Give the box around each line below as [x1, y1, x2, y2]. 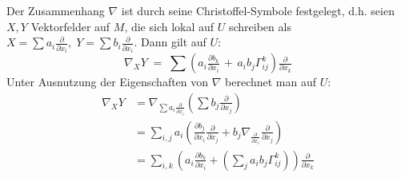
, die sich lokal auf [124, 18, 215, 34]
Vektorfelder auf [30, 18, 110, 34]
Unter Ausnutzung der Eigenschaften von [6, 73, 209, 90]
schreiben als [228, 18, 291, 34]
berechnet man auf [225, 73, 317, 90]
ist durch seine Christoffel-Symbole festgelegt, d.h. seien [121, 2, 395, 18]
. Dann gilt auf [134, 34, 207, 50]
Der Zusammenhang [6, 2, 105, 18]
